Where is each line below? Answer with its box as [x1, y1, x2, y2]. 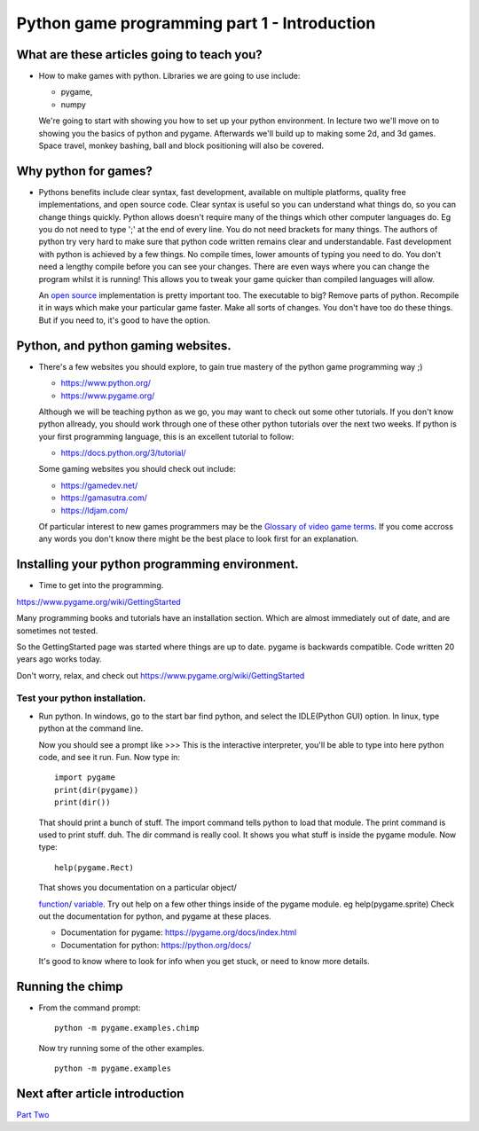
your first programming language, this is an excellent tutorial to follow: [38, 431, 294, 442]
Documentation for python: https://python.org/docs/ [60, 939, 252, 950]
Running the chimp [16, 978, 123, 994]
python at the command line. [38, 723, 144, 734]
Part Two [16, 1110, 50, 1120]
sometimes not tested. [16, 625, 98, 636]
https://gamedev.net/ [60, 480, 138, 491]
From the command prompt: [38, 1002, 141, 1013]
